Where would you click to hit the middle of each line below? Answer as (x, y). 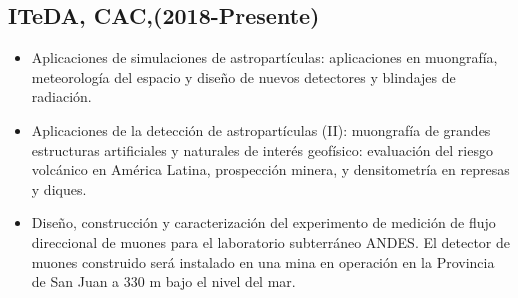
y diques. (59, 188)
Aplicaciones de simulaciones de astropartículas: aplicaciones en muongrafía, (264, 57)
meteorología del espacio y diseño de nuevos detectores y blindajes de (243, 76)
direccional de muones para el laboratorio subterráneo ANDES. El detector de (270, 241)
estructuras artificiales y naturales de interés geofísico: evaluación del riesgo (262, 149)
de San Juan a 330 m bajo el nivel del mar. (163, 281)
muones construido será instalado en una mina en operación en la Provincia (263, 261)
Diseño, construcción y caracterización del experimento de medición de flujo (263, 222)
